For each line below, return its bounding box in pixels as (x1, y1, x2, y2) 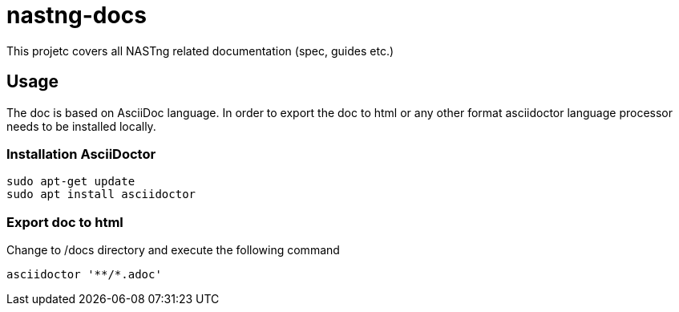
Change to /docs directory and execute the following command (6, 243, 340, 257)
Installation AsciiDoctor (6, 145, 156, 162)
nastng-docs (6, 2, 147, 29)
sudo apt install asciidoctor (6, 188, 196, 201)
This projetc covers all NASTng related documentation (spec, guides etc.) (6, 43, 394, 58)
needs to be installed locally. (6, 119, 156, 133)
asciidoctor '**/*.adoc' (6, 268, 162, 282)
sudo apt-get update (6, 175, 135, 188)
